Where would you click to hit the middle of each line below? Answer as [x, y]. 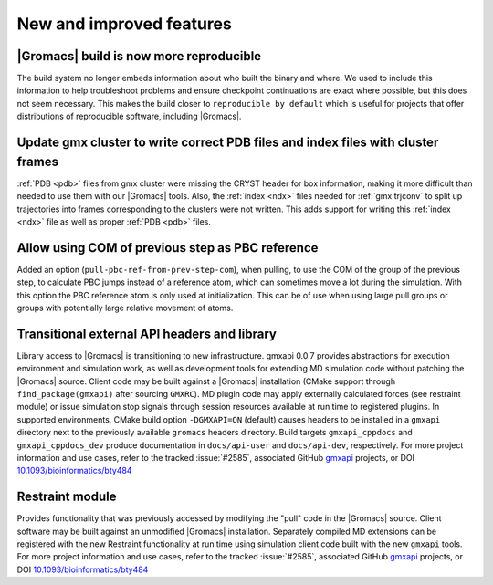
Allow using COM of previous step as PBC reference [168, 248]
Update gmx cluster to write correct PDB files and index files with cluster [228, 143]
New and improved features [124, 24]
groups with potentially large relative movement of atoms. [125, 308]
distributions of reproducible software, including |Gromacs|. [129, 116]
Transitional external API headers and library [147, 334]
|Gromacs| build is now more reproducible [139, 56]
